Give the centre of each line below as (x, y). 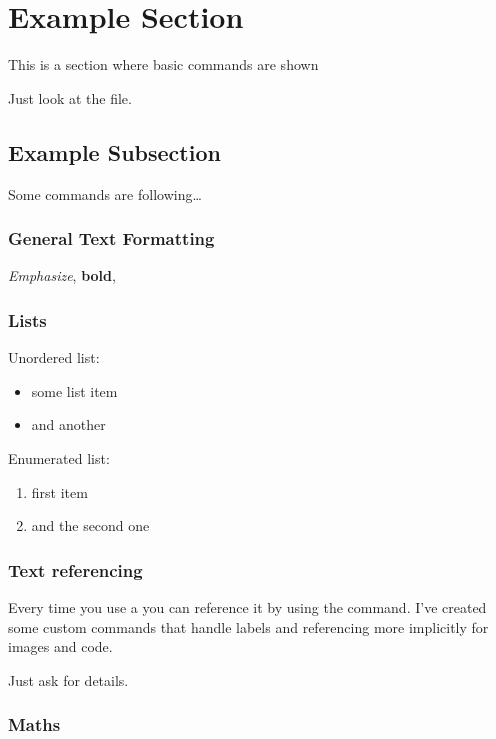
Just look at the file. (70, 97)
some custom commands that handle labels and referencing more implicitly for (248, 626)
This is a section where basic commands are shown (163, 64)
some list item (74, 390)
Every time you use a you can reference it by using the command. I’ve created (247, 606)
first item (59, 491)
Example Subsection (114, 151)
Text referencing (75, 569)
